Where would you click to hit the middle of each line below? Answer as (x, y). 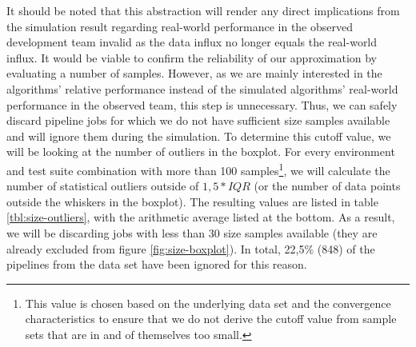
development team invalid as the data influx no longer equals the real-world (192, 42)
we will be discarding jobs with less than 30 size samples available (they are (192, 232)
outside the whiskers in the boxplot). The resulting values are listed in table (192, 201)
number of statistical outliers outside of (103, 186)
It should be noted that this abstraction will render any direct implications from (203, 10)
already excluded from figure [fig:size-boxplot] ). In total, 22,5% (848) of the (191, 248)
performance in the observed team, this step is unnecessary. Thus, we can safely (202, 104)
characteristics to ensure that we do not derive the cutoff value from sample (211, 319)
